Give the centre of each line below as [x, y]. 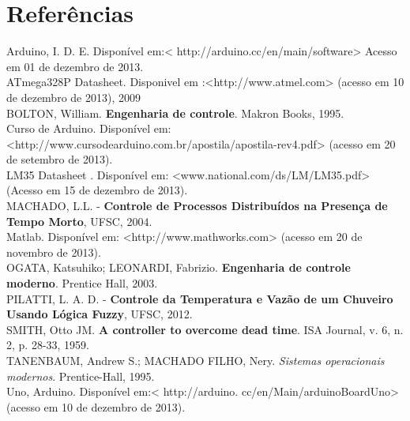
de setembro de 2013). [60, 159]
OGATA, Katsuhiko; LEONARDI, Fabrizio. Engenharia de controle [179, 267]
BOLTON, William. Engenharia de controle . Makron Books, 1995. [175, 113]
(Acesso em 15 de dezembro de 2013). [97, 190]
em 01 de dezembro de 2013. [75, 66]
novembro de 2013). [54, 252]
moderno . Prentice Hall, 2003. [82, 283]
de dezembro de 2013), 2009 [73, 97]
